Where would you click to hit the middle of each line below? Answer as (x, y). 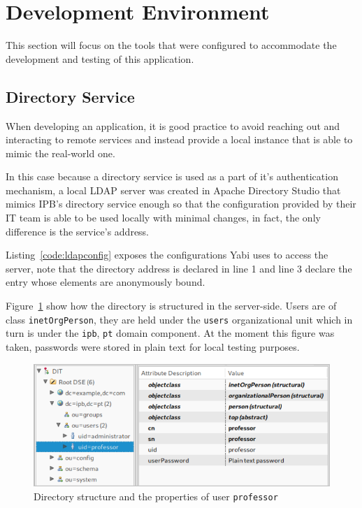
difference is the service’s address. (78, 231)
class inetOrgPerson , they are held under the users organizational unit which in (179, 319)
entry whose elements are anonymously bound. (106, 282)
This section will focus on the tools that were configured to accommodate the (171, 45)
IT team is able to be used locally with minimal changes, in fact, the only (163, 218)
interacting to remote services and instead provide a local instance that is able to (179, 139)
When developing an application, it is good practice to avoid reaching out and (173, 125)
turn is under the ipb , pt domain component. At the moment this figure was (170, 333)
